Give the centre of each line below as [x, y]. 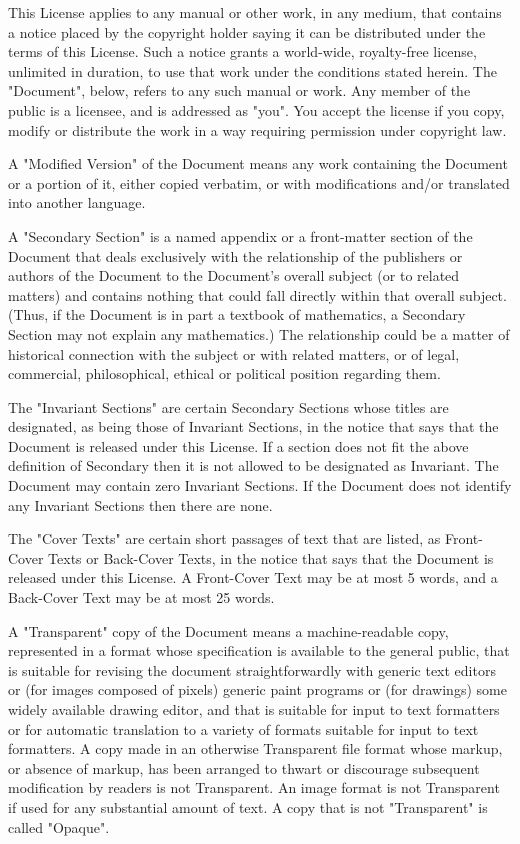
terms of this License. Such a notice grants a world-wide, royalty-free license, [242, 51]
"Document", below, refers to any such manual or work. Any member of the [239, 90]
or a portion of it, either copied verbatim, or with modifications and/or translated [259, 182]
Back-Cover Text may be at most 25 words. [141, 597]
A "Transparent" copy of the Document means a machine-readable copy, [228, 630]
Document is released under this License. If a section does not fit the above [238, 445]
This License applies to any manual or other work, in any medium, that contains [255, 12]
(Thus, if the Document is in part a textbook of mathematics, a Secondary [237, 314]
